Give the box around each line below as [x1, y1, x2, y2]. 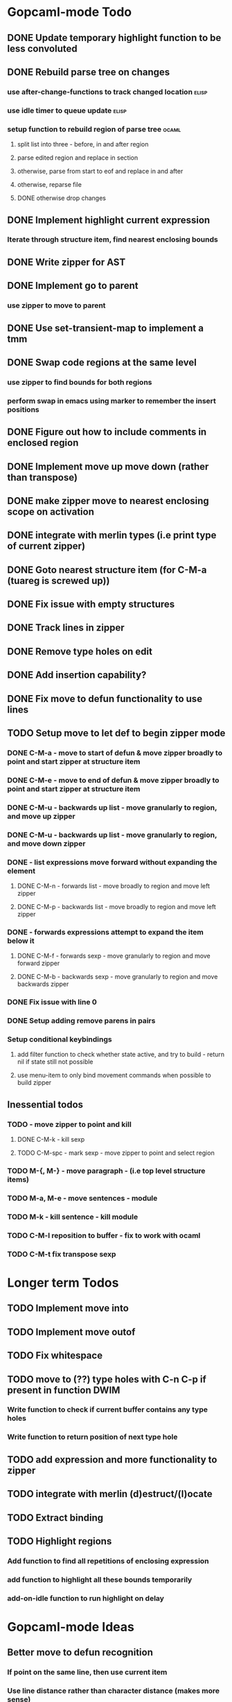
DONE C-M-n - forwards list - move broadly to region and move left [17, 882, 210, 890]
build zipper [17, 1078, 52, 1087]
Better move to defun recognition [7, 1646, 154, 1658]
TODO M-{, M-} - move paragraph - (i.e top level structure [7, 1166, 206, 1176]
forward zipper [17, 959, 60, 967]
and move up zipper [7, 811, 75, 821]
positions [7, 404, 39, 414]
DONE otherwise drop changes [17, 194, 106, 202]
